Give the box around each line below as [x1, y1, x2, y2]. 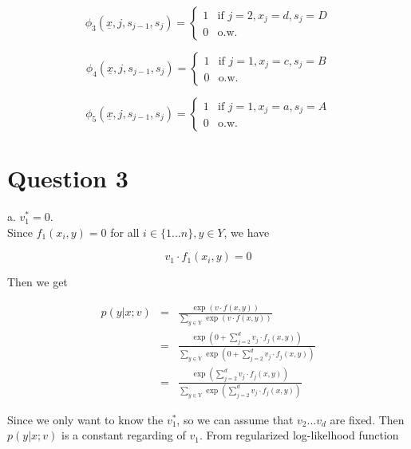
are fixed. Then [330, 411, 405, 427]
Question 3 [7, 162, 128, 195]
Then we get [7, 274, 68, 290]
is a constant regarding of [61, 427, 186, 443]
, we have [223, 223, 270, 240]
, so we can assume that [176, 411, 294, 427]
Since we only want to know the [7, 411, 164, 427]
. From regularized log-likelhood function [199, 427, 399, 443]
